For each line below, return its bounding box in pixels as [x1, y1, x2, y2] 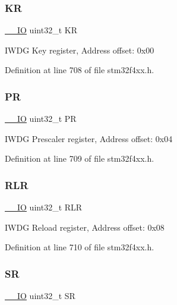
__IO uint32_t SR [5, 290, 75, 302]
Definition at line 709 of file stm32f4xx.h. [5, 152, 154, 165]
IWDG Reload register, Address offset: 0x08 [5, 221, 165, 233]
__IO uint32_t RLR [5, 201, 83, 213]
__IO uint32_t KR [5, 24, 77, 36]
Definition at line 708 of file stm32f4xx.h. [5, 64, 154, 76]
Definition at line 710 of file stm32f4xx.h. [5, 241, 154, 253]
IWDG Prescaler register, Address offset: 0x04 [5, 132, 173, 144]
